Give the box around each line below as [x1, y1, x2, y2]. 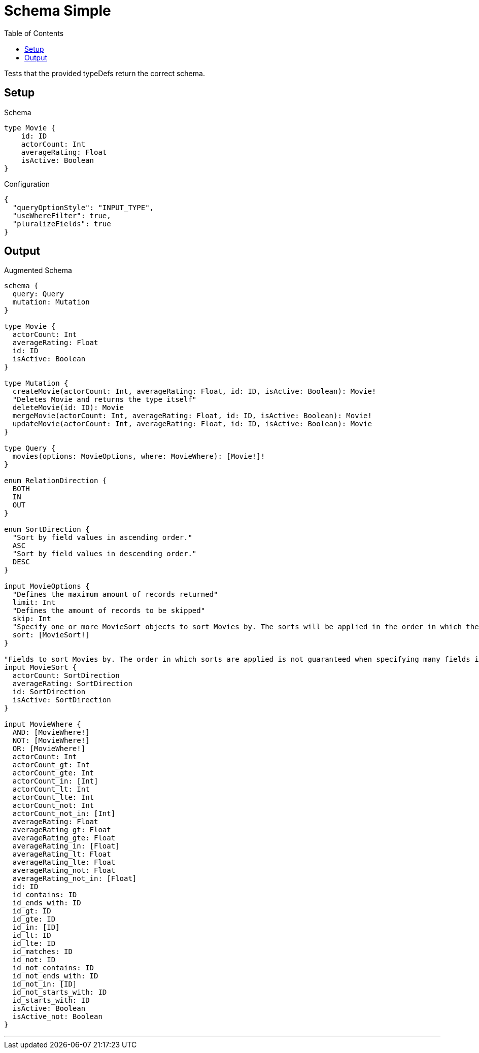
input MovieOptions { [4, 582, 90, 591]
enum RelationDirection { [4, 477, 107, 485]
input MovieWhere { [4, 720, 81, 729]
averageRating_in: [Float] [12, 842, 120, 851]
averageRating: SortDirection [12, 680, 132, 688]
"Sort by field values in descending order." [12, 550, 197, 558]
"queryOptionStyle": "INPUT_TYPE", [12, 203, 154, 212]
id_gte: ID [12, 915, 56, 924]
